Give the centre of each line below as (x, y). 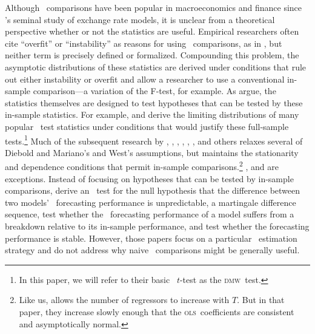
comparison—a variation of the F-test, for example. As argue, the (154, 91)
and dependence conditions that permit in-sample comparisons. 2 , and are (142, 166)
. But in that (261, 300)
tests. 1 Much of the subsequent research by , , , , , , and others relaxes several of (154, 140)
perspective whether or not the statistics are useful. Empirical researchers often (152, 31)
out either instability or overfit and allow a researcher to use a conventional (145, 79)
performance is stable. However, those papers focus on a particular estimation (151, 238)
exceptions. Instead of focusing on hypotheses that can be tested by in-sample (149, 178)
